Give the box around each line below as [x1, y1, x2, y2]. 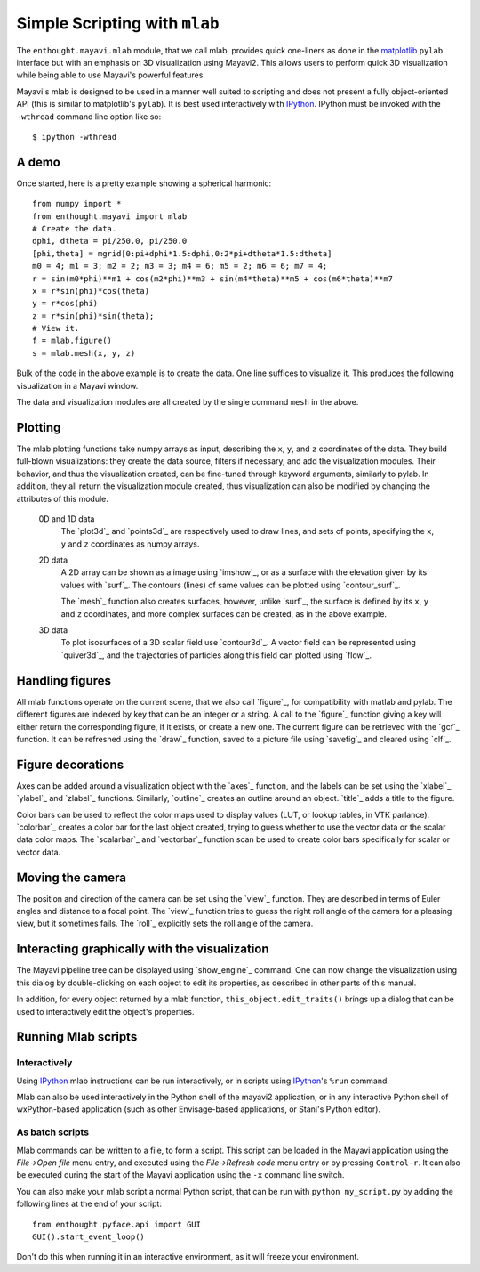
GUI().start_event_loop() [32, 1231, 146, 1242]
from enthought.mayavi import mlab [32, 211, 188, 222]
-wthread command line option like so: [16, 111, 162, 122]
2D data [38, 555, 68, 565]
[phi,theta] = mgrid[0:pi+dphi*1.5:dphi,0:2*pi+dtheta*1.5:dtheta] [32, 248, 332, 258]
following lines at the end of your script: [16, 1198, 162, 1210]
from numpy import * [32, 198, 122, 209]
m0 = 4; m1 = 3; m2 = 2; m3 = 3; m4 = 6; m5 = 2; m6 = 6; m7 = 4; [32, 261, 328, 271]
